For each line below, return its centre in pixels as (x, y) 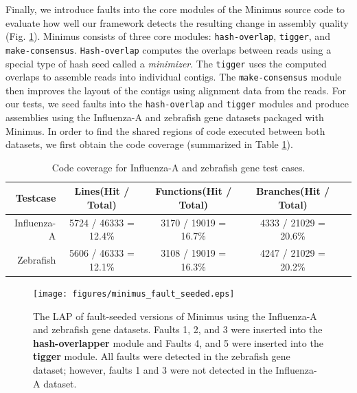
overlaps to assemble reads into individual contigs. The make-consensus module (174, 77)
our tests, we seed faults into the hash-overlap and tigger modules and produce (177, 104)
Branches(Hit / (293, 191)
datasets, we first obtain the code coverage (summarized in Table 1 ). (149, 144)
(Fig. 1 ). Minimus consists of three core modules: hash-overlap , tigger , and (168, 36)
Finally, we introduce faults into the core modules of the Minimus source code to (175, 9)
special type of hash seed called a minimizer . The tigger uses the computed (166, 63)
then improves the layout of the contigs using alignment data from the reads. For (176, 90)
